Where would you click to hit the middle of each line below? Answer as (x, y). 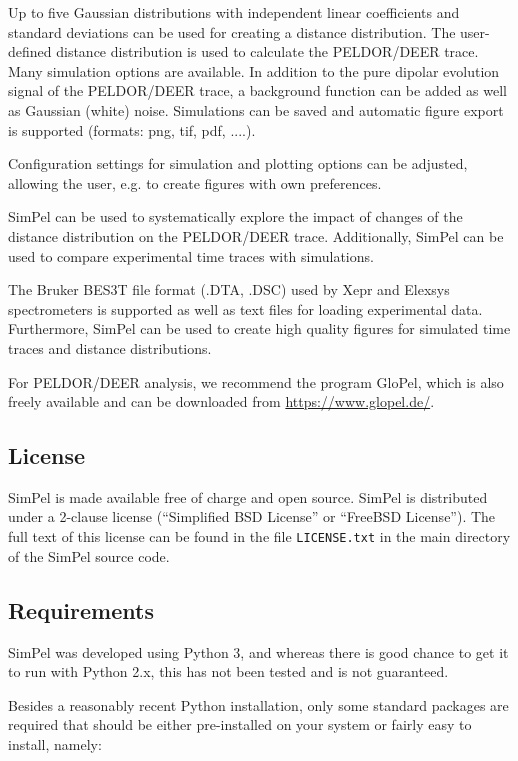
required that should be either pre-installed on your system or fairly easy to (240, 724)
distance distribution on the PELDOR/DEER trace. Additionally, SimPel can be (256, 235)
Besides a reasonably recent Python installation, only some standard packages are (258, 704)
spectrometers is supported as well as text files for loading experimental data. (245, 308)
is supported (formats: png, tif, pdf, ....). (132, 129)
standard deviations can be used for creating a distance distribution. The (232, 31)
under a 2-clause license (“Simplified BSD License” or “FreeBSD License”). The (252, 516)
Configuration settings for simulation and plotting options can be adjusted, (238, 163)
